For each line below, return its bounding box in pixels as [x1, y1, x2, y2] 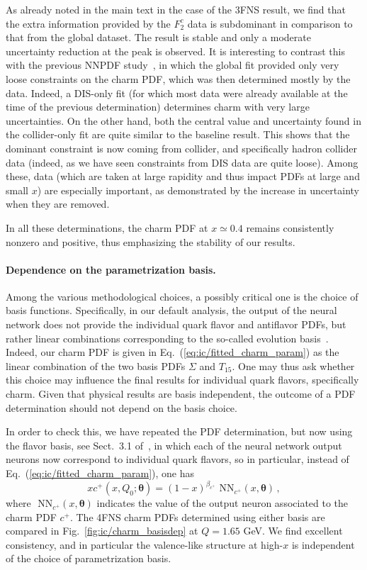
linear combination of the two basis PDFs [6, 358, 186, 373]
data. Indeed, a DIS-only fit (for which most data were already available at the [6, 85, 348, 100]
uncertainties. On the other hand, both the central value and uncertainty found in [6, 113, 361, 128]
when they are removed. [6, 196, 110, 211]
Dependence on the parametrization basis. [6, 262, 216, 276]
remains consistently [246, 220, 334, 235]
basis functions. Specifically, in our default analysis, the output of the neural [6, 303, 337, 318]
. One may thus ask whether [232, 358, 355, 373]
